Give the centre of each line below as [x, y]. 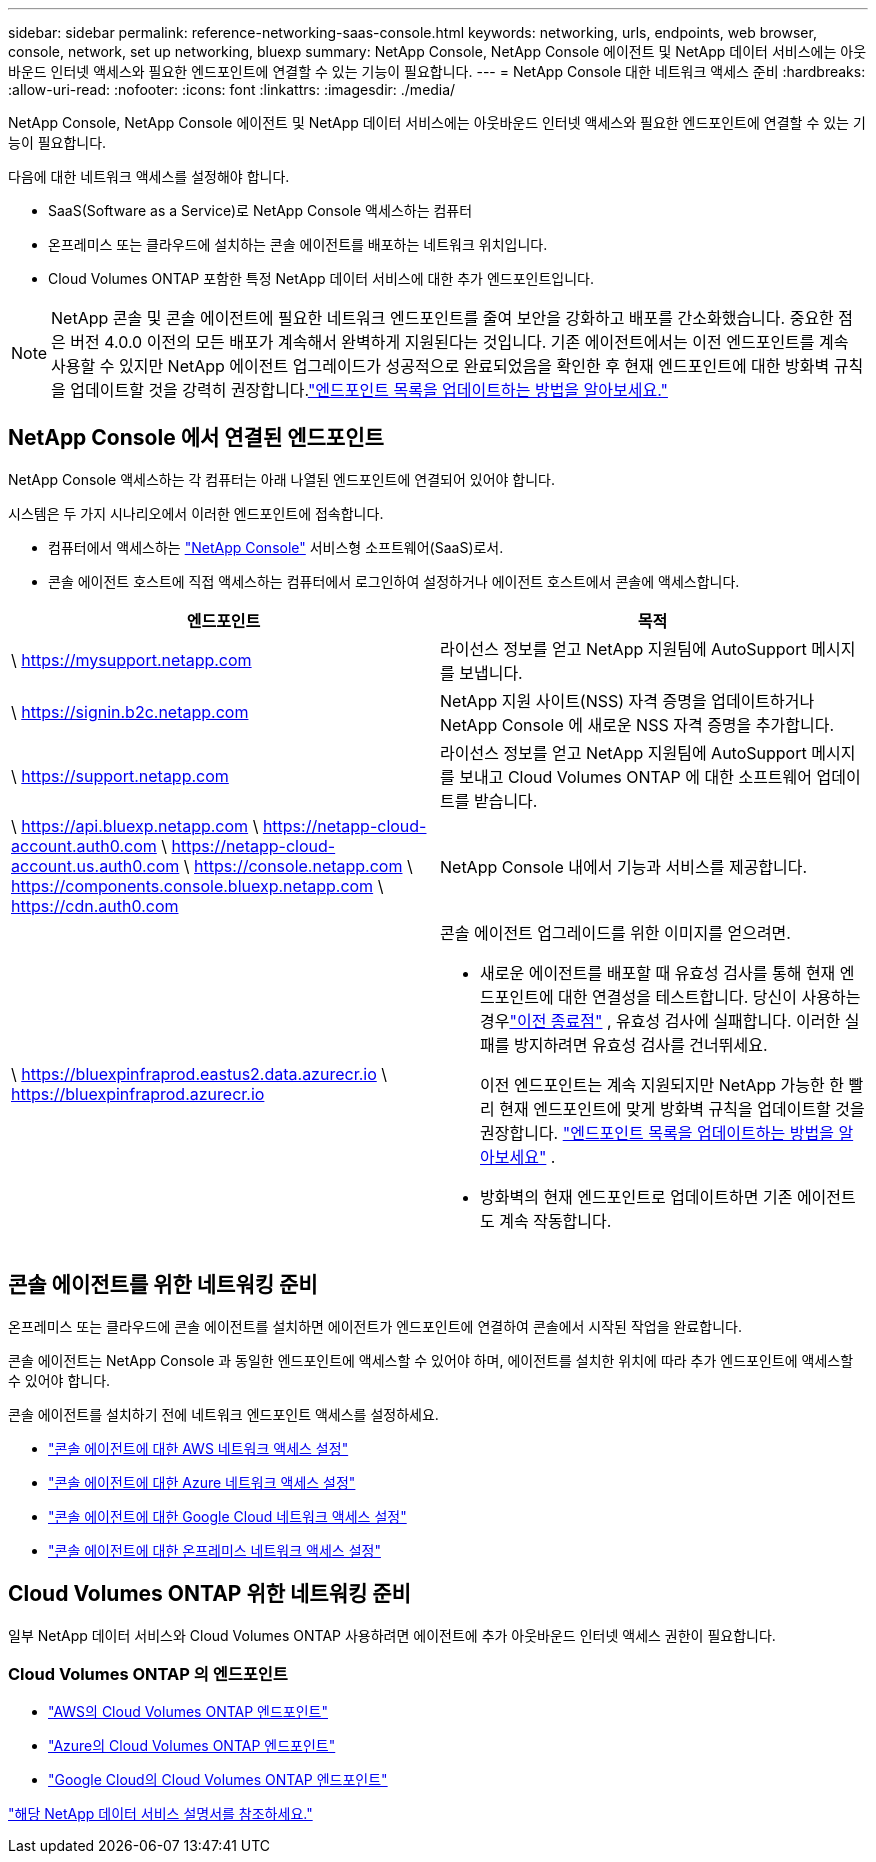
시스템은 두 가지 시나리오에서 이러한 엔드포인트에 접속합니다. [196, 513]
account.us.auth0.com [95, 865]
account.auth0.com [84, 845]
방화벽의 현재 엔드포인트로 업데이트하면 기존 [636, 1196]
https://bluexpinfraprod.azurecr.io [138, 1093]
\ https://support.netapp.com [120, 775]
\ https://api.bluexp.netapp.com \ [135, 825]
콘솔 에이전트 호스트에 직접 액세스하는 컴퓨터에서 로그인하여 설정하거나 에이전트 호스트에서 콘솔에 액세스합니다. [394, 581]
